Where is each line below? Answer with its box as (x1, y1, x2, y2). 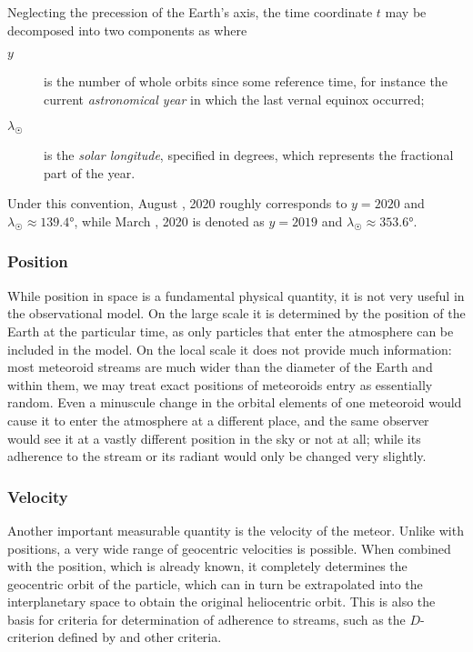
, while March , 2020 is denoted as (74, 211, 265, 230)
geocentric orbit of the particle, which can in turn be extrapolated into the (7, 574, 423, 593)
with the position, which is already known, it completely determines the (7, 557, 408, 576)
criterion (7, 627, 55, 647)
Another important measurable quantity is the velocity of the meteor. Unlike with (7, 520, 464, 539)
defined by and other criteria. (58, 627, 222, 647)
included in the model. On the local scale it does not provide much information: (7, 339, 452, 358)
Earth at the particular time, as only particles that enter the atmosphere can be (7, 321, 454, 340)
